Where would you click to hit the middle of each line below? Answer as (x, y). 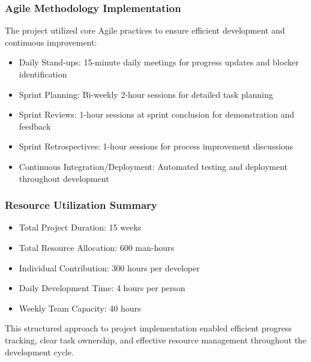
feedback (35, 126)
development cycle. (40, 351)
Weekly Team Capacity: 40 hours (80, 308)
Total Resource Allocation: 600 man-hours (97, 247)
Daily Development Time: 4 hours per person (102, 288)
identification (43, 74)
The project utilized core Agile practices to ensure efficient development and (145, 30)
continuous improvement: (51, 42)
